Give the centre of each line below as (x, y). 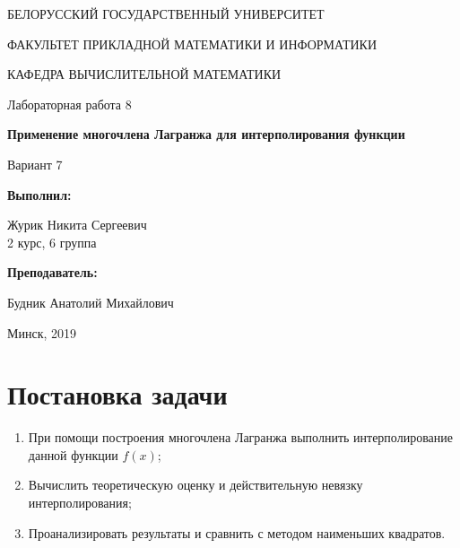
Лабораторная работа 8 (69, 104)
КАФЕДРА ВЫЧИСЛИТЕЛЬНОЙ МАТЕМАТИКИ (144, 74)
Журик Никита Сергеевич (77, 225)
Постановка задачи (117, 394)
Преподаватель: (52, 272)
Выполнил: (39, 194)
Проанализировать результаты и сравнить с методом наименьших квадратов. (237, 532)
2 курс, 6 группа (52, 242)
